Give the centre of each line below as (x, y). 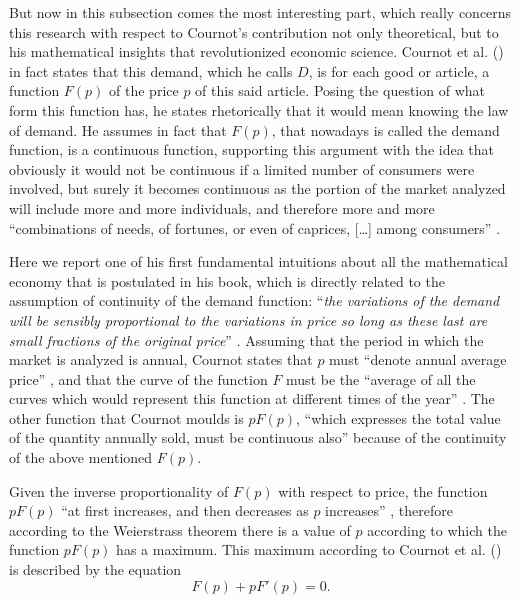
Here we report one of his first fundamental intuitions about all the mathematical (258, 261)
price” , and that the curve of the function (138, 378)
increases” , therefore (389, 510)
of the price (144, 90)
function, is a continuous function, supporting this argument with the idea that (252, 149)
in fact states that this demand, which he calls (151, 70)
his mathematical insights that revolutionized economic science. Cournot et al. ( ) (256, 51)
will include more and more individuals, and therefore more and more (222, 207)
